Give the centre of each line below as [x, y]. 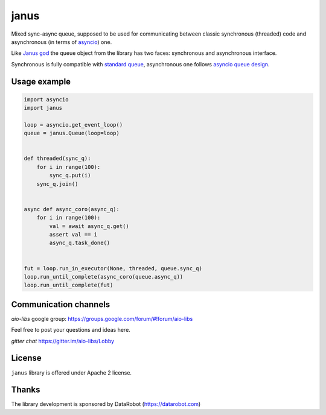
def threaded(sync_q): [57, 159]
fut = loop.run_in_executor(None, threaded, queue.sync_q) [113, 268]
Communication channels [61, 304]
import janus [43, 108]
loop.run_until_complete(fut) [69, 285]
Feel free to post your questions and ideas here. [71, 330]
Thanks [26, 390]
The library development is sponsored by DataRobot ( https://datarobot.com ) [106, 404]
